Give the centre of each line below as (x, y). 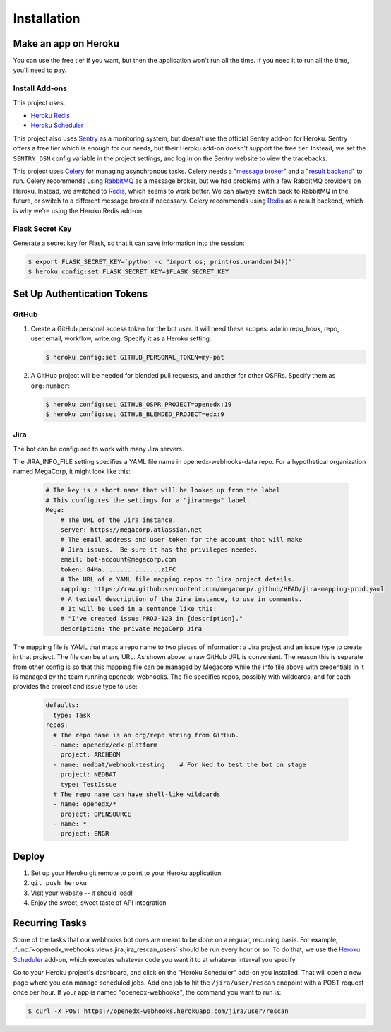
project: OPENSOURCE (96, 814)
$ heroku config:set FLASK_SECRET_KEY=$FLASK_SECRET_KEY (128, 272)
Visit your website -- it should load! (82, 893)
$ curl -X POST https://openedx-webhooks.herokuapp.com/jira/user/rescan (158, 1011)
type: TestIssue (88, 784)
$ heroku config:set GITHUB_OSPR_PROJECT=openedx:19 (139, 404)
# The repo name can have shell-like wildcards (137, 794)
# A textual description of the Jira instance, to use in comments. (181, 599)
